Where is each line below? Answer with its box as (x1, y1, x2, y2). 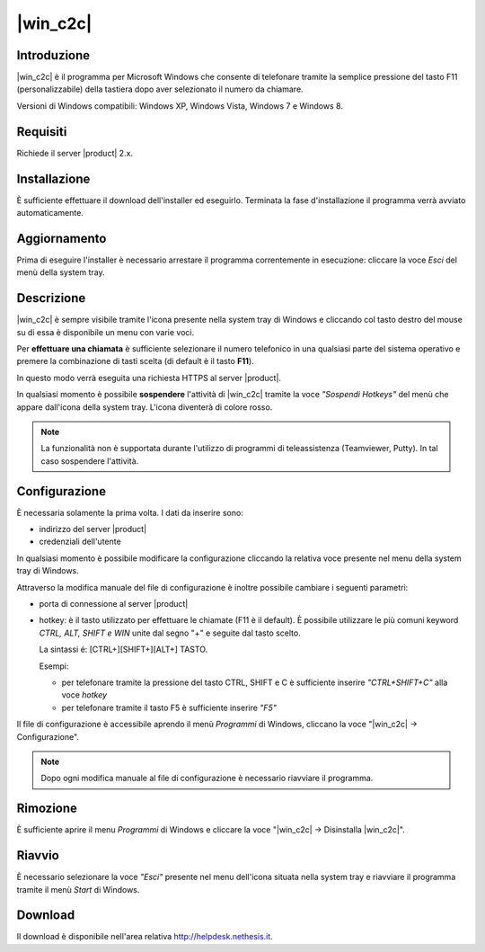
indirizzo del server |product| (39, 524, 147, 535)
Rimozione (16, 801, 78, 816)
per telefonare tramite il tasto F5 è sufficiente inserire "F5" (61, 702, 278, 713)
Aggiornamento (16, 230, 107, 246)
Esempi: (39, 661, 69, 672)
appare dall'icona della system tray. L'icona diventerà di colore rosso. (16, 401, 273, 413)
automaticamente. (16, 208, 84, 218)
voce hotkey (61, 690, 108, 700)
